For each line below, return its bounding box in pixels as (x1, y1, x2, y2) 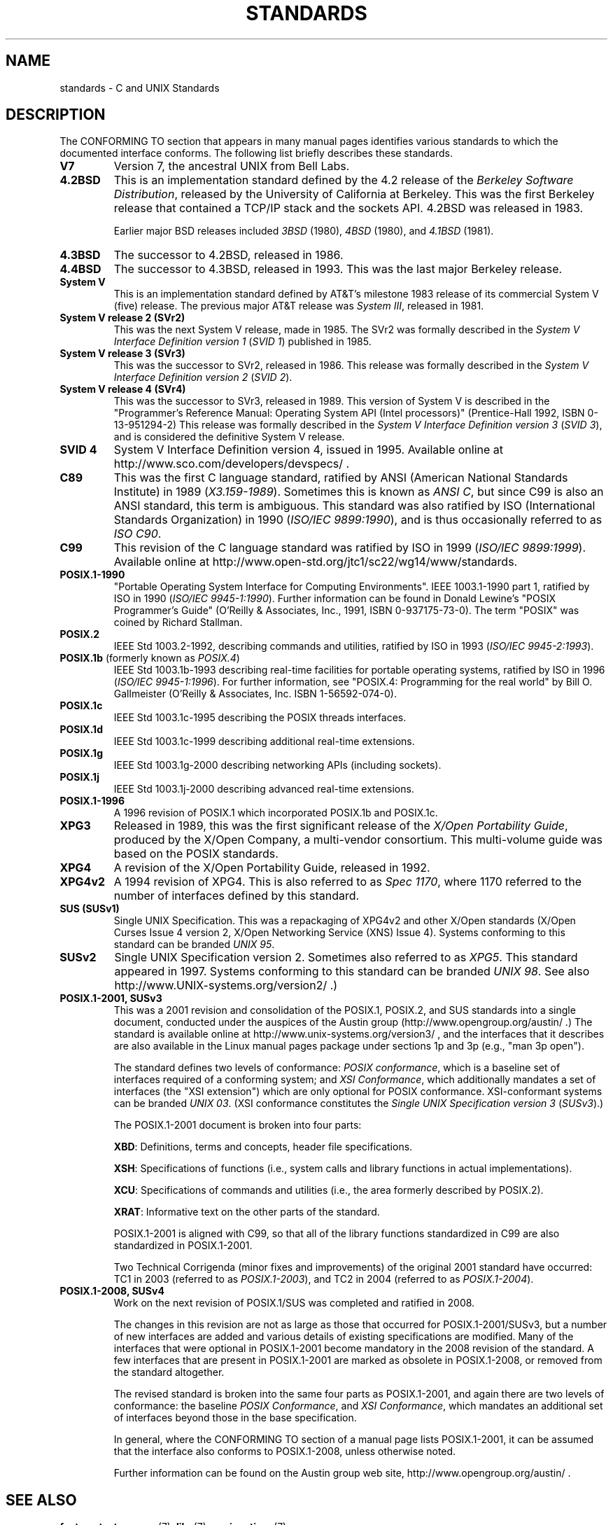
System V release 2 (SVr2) (59, 312, 185, 324)
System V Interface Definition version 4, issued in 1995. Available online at (113, 443, 504, 457)
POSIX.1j (59, 771, 99, 784)
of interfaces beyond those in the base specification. (113, 1412, 357, 1424)
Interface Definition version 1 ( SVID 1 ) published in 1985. (113, 335, 372, 348)
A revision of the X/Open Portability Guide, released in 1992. (113, 861, 430, 875)
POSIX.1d (59, 723, 103, 736)
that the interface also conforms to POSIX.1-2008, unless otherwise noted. (113, 1445, 456, 1458)
